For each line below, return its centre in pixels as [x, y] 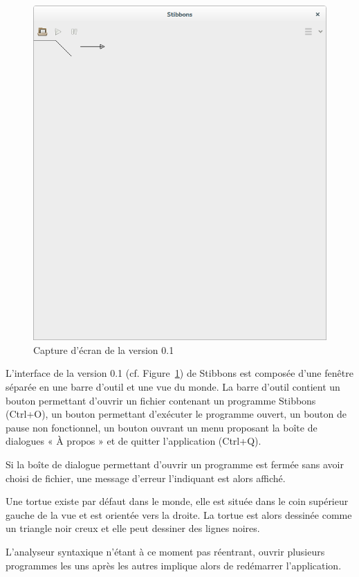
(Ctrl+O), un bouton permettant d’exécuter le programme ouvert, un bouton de [176, 414]
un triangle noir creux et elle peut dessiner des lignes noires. [133, 528]
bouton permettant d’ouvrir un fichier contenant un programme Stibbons [161, 400]
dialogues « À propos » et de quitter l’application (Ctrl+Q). [134, 441]
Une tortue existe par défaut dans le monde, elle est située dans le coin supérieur [177, 501]
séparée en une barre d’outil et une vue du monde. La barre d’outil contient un [173, 387]
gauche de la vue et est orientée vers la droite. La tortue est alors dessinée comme [179, 514]
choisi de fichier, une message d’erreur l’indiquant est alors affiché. [146, 478]
